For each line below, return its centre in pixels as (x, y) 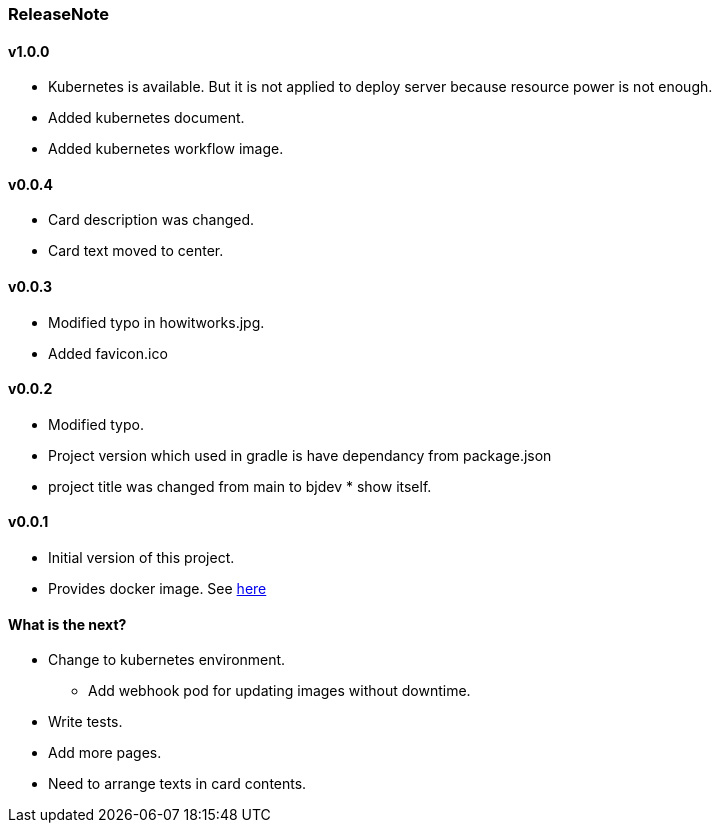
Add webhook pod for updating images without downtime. (279, 691)
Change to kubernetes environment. (167, 660)
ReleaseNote (59, 14)
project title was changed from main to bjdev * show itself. (240, 486)
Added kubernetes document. (146, 118)
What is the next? (67, 624)
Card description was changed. (151, 220)
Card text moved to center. (136, 251)
